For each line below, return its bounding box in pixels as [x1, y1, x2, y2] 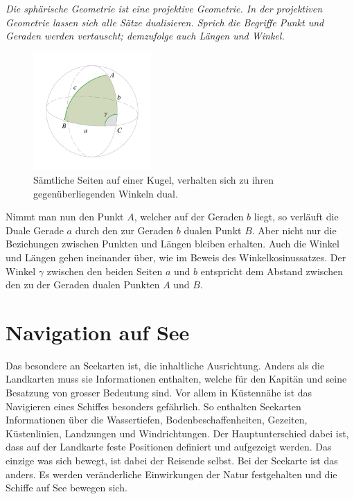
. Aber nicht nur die [251, 222, 337, 237]
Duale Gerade [6, 222, 64, 237]
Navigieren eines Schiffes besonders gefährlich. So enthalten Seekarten [6, 399, 301, 413]
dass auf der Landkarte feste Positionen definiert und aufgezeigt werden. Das [6, 439, 332, 454]
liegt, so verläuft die [254, 209, 339, 224]
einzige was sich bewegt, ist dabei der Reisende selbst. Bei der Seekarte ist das [6, 453, 338, 467]
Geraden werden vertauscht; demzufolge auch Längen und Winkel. [6, 28, 285, 43]
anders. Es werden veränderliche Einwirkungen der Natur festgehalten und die [6, 466, 337, 481]
